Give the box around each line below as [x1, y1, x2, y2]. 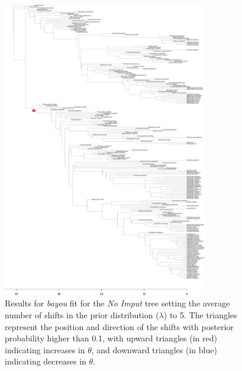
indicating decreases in [5, 355, 86, 367]
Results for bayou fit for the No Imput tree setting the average [5, 297, 230, 309]
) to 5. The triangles [163, 309, 237, 321]
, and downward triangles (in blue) [91, 343, 217, 356]
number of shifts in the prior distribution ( [5, 309, 159, 321]
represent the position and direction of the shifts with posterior [5, 320, 234, 332]
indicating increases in [5, 343, 85, 356]
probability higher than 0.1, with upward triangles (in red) [5, 332, 217, 344]
